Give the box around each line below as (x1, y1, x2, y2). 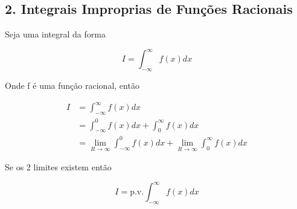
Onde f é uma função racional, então (5, 79, 139, 92)
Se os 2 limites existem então (5, 161, 112, 173)
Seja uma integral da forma (5, 28, 106, 40)
